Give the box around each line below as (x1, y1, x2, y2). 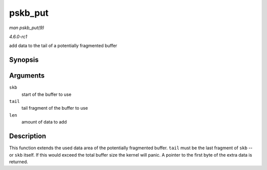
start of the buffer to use (21, 91, 72, 97)
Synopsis (9, 56, 39, 64)
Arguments (9, 72, 45, 80)
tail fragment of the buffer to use (21, 105, 89, 111)
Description (9, 132, 46, 140)
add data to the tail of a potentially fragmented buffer (9, 42, 117, 49)
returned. (9, 159, 28, 165)
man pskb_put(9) (9, 25, 44, 31)
